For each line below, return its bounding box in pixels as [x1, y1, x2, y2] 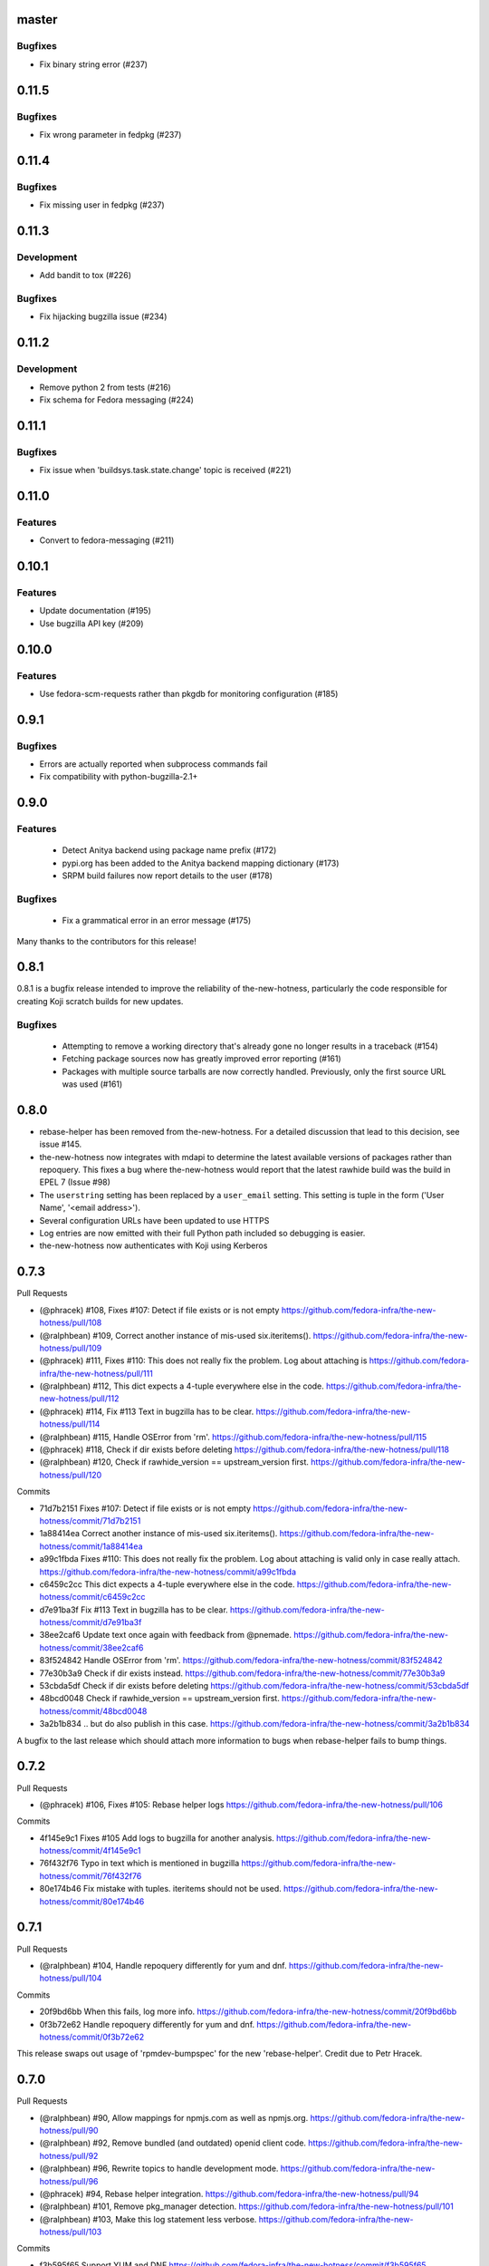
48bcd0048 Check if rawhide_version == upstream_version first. [39, 1693, 280, 1704]
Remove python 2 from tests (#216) [39, 382, 171, 392]
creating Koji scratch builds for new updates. [16, 995, 184, 1006]
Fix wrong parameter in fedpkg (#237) [39, 129, 182, 140]
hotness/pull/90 [39, 2125, 99, 2135]
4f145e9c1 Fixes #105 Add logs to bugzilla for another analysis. [39, 1832, 275, 1844]
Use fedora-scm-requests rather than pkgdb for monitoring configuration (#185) [39, 688, 339, 699]
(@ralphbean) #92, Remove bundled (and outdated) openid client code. [39, 2137, 307, 2148]
